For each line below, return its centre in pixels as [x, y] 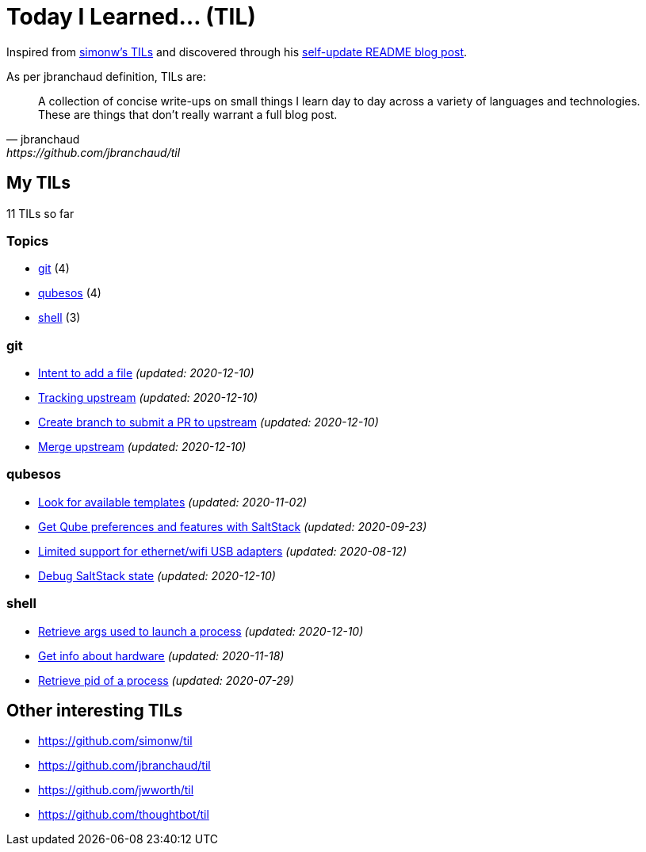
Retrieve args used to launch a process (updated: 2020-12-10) [201, 631]
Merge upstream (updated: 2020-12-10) [142, 447]
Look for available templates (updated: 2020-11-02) [173, 502]
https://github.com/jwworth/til [116, 790]
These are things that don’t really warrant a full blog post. [188, 114]
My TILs [38, 183]
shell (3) [59, 318]
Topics [28, 241]
